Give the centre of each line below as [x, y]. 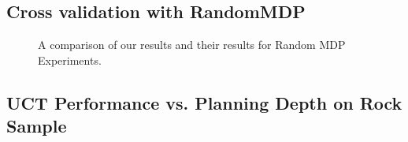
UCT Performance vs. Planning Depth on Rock [204, 102]
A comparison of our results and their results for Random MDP [192, 45]
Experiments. [70, 60]
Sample [37, 126]
